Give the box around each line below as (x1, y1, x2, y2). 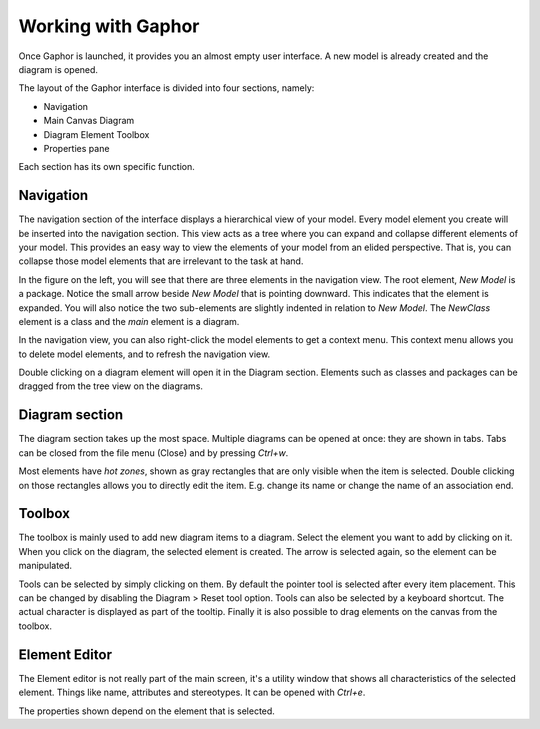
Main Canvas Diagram (43, 115, 135, 127)
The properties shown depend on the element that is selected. (18, 705, 275, 717)
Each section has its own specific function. (18, 161, 195, 173)
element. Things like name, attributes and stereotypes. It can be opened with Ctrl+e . (18, 686, 366, 699)
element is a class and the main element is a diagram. (18, 315, 240, 327)
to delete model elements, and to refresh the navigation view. (18, 348, 270, 360)
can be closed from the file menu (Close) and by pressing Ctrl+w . (18, 446, 289, 459)
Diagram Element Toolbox (43, 128, 150, 140)
